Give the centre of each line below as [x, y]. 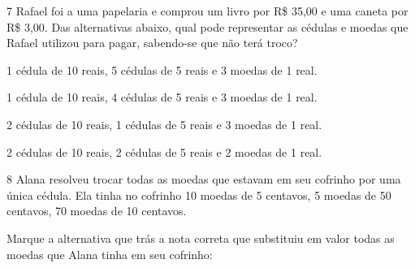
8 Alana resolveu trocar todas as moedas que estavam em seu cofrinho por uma [204, 179]
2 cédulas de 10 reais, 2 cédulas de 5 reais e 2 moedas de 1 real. [164, 151]
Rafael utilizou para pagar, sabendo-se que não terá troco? [152, 43]
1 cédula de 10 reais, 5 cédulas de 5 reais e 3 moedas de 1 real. [162, 69]
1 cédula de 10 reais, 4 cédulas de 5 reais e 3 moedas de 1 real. [162, 97]
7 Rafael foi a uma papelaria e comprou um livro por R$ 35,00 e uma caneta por [207, 11]
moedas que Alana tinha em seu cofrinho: [110, 254]
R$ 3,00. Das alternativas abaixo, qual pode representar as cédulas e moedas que [207, 26]
